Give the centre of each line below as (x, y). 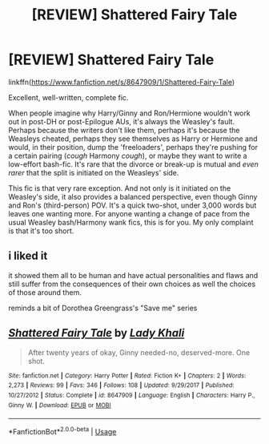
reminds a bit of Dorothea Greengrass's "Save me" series (103, 308)
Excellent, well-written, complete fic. (68, 97)
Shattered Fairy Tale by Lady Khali (96, 333)
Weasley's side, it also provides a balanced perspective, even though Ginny (133, 196)
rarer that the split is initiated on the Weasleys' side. (94, 172)
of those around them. (45, 292)
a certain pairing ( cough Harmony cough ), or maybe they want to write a (128, 155)
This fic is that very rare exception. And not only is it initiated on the (120, 188)
